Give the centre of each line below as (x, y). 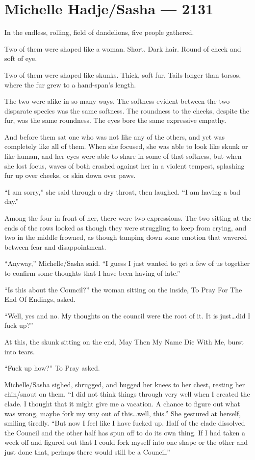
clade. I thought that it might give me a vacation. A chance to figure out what (122, 403)
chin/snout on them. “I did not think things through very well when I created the (127, 394)
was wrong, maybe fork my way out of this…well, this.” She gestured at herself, (123, 413)
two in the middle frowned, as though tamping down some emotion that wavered (126, 237)
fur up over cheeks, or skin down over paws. (70, 175)
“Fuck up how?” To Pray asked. (52, 368)
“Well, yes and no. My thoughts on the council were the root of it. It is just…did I (127, 315)
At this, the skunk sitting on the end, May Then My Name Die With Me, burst (124, 341)
